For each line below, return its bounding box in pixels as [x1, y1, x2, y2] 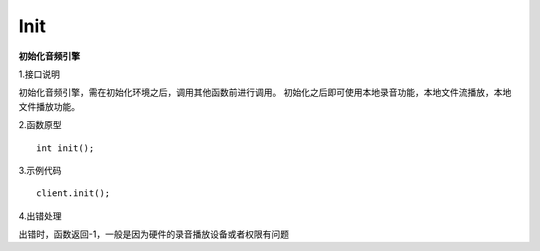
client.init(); [36, 188, 111, 199]
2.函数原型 [18, 119, 62, 131]
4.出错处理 [18, 210, 62, 222]
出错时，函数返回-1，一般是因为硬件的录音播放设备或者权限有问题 [18, 228, 290, 240]
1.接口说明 [18, 68, 60, 80]
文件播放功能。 [18, 100, 80, 112]
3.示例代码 [18, 164, 62, 176]
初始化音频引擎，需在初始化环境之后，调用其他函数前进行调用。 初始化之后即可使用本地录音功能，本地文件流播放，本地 [18, 86, 512, 99]
